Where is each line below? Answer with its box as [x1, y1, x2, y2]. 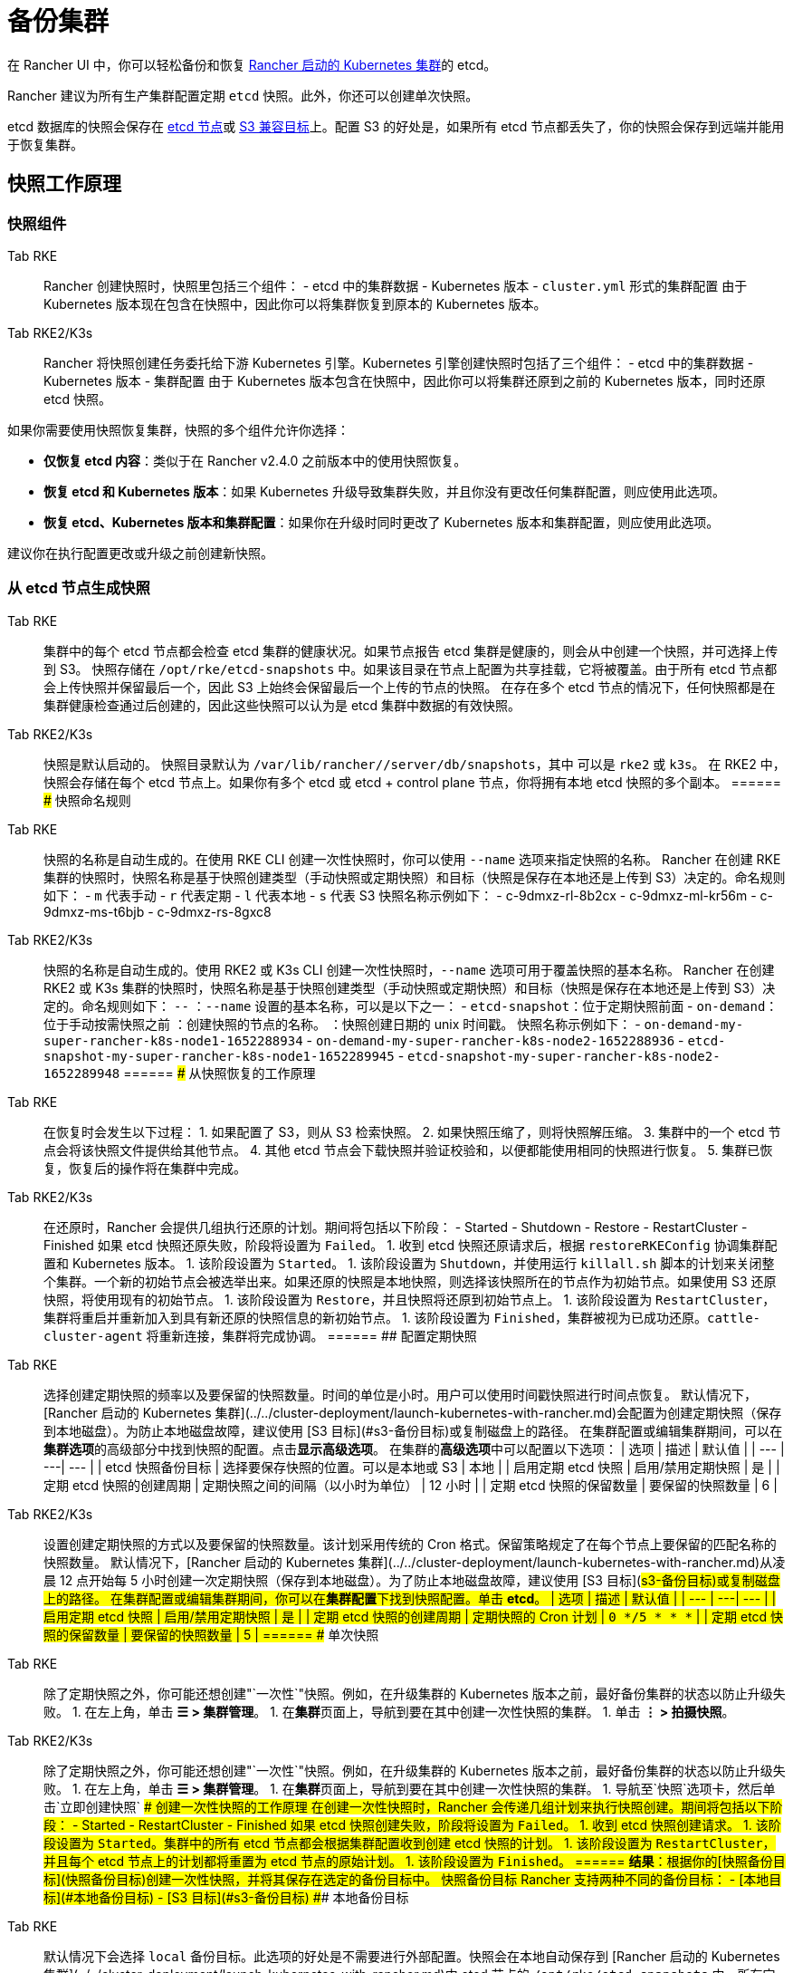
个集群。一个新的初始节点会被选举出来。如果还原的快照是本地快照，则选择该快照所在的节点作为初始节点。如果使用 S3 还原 [43, 1273, 777, 1289]
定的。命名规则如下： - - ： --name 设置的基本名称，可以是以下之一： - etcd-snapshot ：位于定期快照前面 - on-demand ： [43, 997, 779, 1014]
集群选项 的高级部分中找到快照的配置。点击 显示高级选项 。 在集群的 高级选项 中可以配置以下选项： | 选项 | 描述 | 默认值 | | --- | [43, 1440, 785, 1457]
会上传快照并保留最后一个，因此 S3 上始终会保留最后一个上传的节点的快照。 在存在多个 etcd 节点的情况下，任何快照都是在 [43, 679, 776, 695]
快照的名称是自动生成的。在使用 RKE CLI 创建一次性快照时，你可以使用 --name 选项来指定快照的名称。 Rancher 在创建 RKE [43, 851, 781, 867]
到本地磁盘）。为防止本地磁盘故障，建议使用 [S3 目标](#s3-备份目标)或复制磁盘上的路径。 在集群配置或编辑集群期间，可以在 [43, 1422, 783, 1439]
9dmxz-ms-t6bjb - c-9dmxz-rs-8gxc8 [43, 903, 272, 919]
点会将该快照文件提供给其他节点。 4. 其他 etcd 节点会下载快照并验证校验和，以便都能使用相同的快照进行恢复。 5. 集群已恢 [43, 1141, 773, 1158]
